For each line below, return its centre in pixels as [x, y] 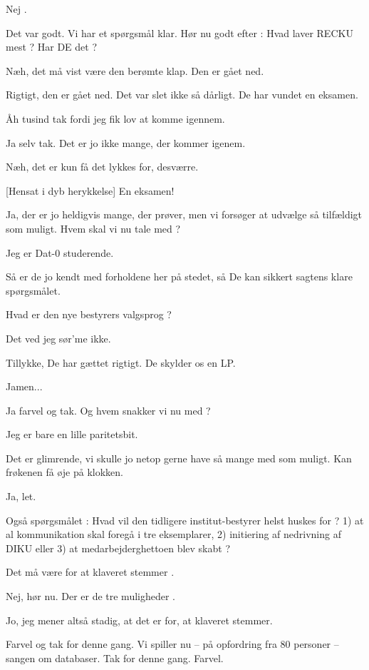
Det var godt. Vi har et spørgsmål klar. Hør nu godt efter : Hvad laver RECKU [180, 32]
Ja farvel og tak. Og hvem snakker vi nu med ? [108, 410]
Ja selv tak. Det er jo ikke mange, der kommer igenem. [126, 142]
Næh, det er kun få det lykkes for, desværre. [102, 167]
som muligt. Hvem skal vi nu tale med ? [93, 228]
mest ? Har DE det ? [52, 47]
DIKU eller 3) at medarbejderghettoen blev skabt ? [118, 548]
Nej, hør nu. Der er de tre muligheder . [90, 596]
